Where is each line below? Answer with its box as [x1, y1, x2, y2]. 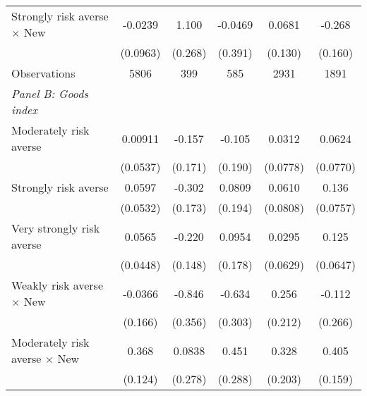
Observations [11, 65, 76, 81]
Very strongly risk [11, 220, 100, 236]
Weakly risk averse [11, 277, 104, 293]
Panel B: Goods [11, 85, 88, 101]
